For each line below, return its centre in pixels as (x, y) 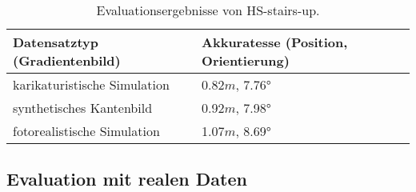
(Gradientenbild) (67, 60)
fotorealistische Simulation (86, 131)
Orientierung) (246, 60)
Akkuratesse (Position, (275, 42)
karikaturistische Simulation (91, 84)
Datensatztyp (56, 42)
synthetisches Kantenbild (83, 108)
